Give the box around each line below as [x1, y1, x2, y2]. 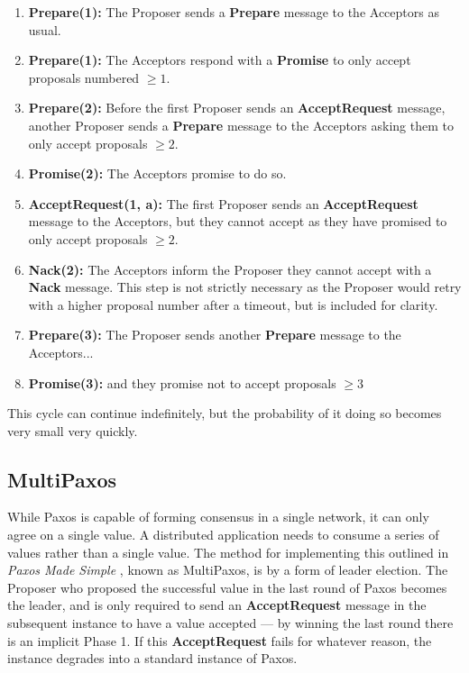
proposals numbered [28, 68, 140, 86]
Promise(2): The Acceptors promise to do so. [28, 164, 287, 183]
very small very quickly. [7, 421, 138, 440]
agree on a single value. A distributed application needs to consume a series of [7, 525, 439, 544]
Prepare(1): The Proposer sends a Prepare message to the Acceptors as [28, 3, 439, 21]
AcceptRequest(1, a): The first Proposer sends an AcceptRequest [28, 194, 418, 213]
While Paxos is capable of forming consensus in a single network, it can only [7, 507, 429, 526]
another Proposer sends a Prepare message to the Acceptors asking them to [28, 115, 454, 134]
